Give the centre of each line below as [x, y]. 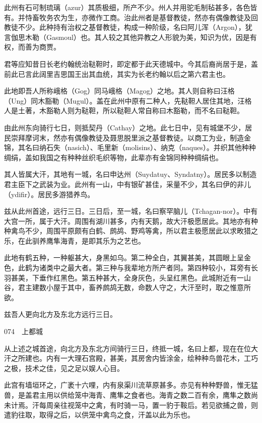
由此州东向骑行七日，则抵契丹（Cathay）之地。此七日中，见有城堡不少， [125, 127]
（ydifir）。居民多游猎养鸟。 [49, 194]
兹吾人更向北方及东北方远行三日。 [60, 314]
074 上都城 [23, 331]
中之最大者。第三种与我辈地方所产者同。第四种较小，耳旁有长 [155, 268]
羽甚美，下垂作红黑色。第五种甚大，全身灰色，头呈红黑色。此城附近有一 [124, 277]
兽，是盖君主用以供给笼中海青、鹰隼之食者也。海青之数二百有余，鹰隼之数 [127, 395]
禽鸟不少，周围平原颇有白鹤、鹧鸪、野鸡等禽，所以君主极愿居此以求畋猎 [131, 231]
